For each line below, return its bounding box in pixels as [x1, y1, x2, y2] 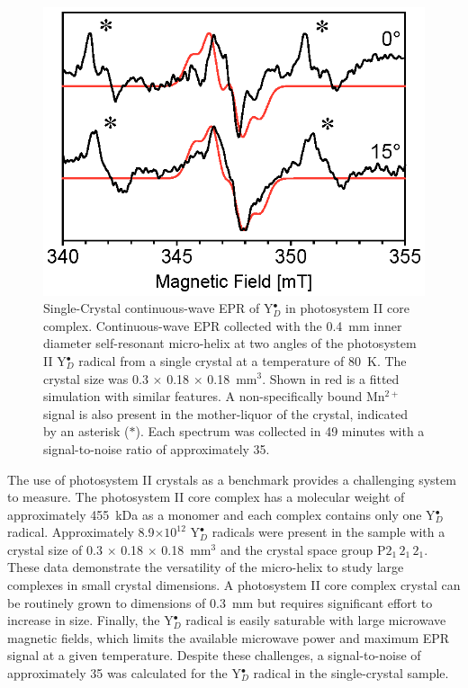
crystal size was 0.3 [43, 369, 148, 388]
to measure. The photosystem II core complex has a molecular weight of [7, 487, 405, 506]
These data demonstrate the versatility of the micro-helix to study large [7, 558, 404, 576]
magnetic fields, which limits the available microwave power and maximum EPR [7, 628, 450, 647]
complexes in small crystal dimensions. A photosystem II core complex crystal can [7, 576, 461, 594]
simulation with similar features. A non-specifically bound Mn [43, 387, 385, 406]
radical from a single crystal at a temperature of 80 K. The [78, 351, 407, 370]
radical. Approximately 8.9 [7, 523, 155, 541]
